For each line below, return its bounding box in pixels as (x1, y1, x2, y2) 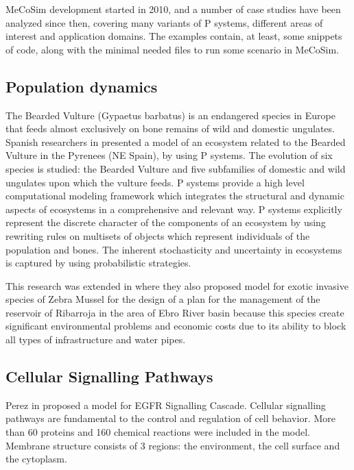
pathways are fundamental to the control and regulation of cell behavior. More (5, 411, 335, 425)
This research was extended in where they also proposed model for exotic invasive (5, 278, 349, 293)
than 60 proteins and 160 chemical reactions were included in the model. (5, 425, 310, 439)
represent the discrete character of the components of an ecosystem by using (5, 215, 326, 230)
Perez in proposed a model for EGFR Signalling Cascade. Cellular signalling (5, 397, 326, 412)
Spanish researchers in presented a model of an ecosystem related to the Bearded (5, 134, 346, 149)
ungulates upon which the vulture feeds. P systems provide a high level (5, 175, 305, 189)
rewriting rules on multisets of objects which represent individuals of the (5, 228, 310, 243)
